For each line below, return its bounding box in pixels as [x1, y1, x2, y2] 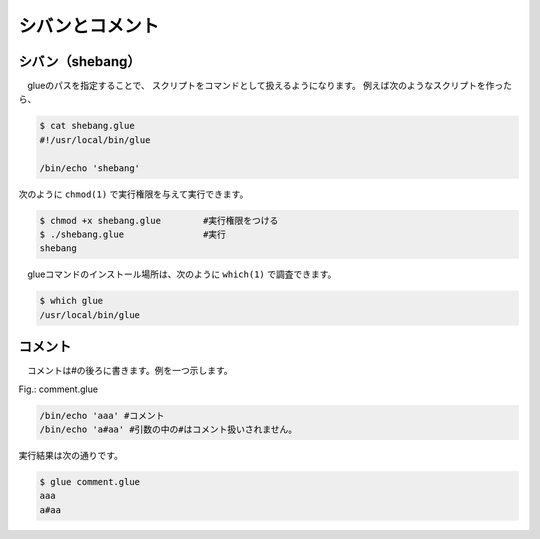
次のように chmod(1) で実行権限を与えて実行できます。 [18, 188, 249, 200]
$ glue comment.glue [39, 476, 140, 487]
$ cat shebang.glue [39, 120, 135, 132]
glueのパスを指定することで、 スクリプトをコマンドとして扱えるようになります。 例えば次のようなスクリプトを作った [26, 80, 513, 92]
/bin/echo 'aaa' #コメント [39, 410, 165, 421]
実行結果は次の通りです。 [18, 449, 124, 461]
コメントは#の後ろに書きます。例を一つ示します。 [26, 365, 234, 377]
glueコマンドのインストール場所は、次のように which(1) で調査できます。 [26, 268, 337, 280]
